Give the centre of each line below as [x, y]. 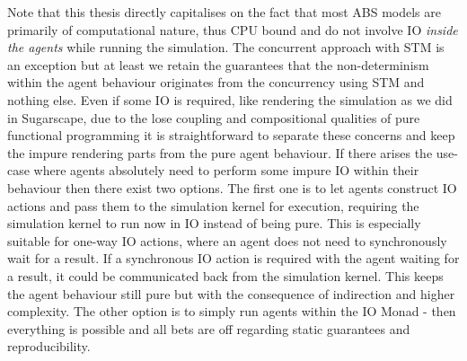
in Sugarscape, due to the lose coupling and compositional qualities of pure [214, 117]
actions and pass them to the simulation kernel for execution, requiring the [213, 205]
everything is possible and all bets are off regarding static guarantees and [209, 328]
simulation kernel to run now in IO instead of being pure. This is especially [214, 223]
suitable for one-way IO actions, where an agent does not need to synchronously [227, 240]
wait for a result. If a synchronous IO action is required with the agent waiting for [233, 258]
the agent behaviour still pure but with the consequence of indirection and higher [231, 293]
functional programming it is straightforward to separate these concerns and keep [231, 135]
